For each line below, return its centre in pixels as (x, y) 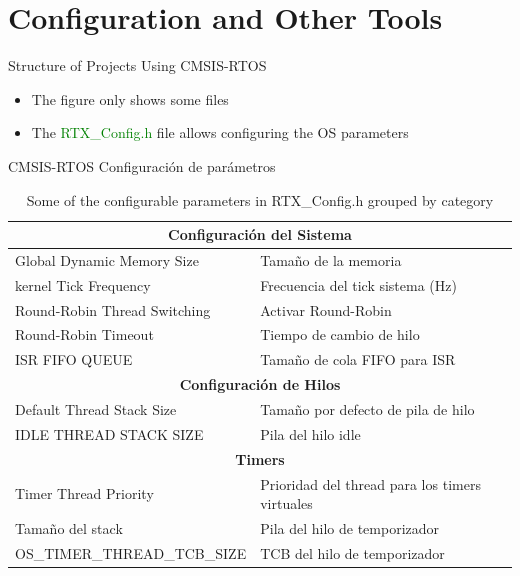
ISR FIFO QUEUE (74, 359)
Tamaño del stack (69, 527)
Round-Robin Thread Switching (113, 309)
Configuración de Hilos (260, 384)
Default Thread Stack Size (96, 409)
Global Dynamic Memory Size (107, 259)
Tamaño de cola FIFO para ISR (358, 359)
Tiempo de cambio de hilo (340, 334)
